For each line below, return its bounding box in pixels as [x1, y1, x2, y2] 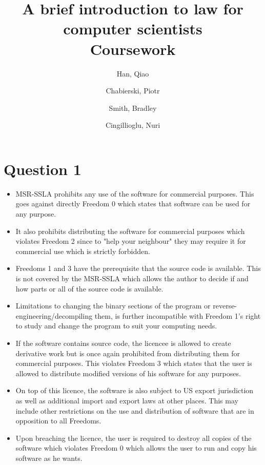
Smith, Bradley [109, 102, 157, 113]
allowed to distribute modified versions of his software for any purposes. [15, 367, 241, 378]
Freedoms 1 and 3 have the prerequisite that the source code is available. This [15, 263, 261, 274]
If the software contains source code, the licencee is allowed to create [15, 337, 231, 348]
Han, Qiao [116, 68, 149, 79]
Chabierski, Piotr [106, 85, 160, 96]
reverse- [213, 300, 237, 311]
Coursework [90, 38, 176, 59]
